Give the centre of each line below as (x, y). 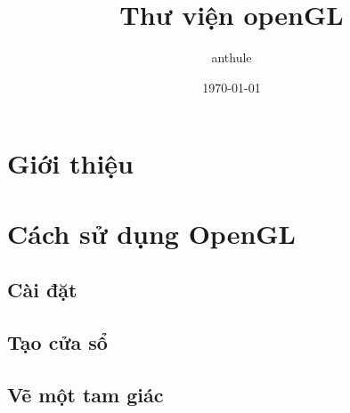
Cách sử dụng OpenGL (151, 233)
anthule (232, 57)
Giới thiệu (70, 163)
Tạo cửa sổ (57, 342)
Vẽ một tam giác (85, 394)
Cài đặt (42, 290)
